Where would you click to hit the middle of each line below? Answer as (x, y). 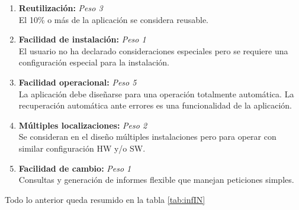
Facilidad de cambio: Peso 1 (75, 168)
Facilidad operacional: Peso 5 (78, 82)
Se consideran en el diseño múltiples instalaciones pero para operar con (147, 137)
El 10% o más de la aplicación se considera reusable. (114, 19)
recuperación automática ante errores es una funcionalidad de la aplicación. (155, 105)
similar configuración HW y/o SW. (82, 148)
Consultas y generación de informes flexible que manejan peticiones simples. (156, 180)
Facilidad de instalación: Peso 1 (82, 39)
